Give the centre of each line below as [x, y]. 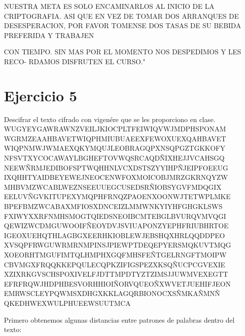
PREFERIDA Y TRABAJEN [49, 35]
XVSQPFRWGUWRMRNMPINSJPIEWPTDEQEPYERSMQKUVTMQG [118, 245]
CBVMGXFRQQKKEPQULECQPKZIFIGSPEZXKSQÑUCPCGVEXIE [115, 264]
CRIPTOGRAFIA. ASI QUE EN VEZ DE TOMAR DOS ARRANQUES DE [122, 16]
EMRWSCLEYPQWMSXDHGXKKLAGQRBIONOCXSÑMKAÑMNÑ [112, 293]
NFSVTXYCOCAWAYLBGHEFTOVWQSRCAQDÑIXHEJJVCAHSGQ [114, 158]
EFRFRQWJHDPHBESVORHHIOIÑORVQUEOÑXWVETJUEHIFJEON [117, 283]
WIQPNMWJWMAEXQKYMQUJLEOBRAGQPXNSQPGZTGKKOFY [115, 148]
